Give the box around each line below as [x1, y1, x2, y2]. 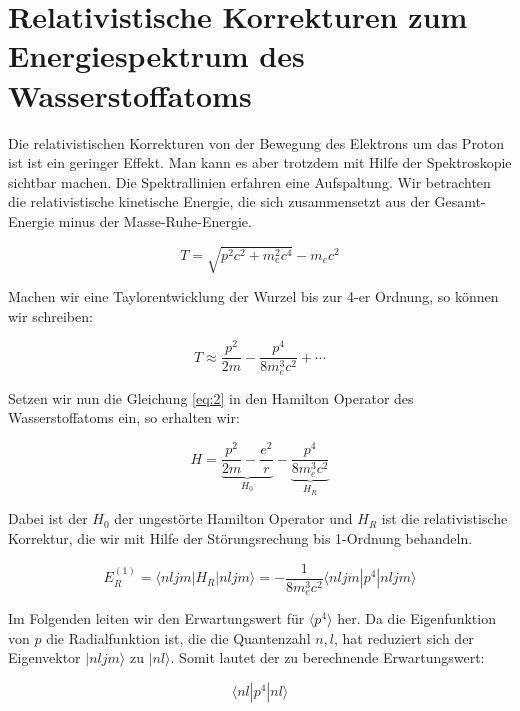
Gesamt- [434, 191, 486, 212]
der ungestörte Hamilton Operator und [114, 508, 353, 529]
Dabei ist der [8, 508, 88, 529]
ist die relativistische [381, 508, 508, 529]
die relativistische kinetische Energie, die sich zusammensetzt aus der [8, 191, 430, 212]
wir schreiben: [8, 305, 93, 326]
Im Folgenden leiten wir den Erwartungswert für [8, 608, 305, 629]
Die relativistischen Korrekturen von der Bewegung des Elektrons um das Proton [8, 132, 505, 153]
